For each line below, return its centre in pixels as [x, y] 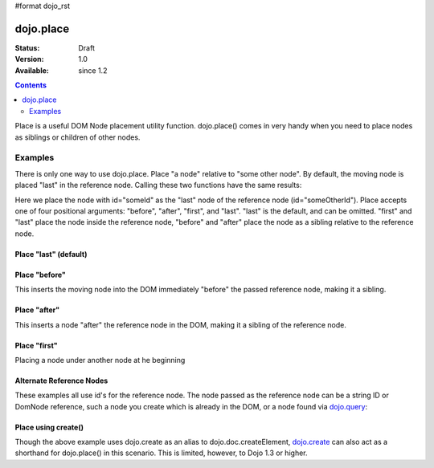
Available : [32, 70]
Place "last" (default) [51, 254]
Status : [27, 47]
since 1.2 [93, 70]
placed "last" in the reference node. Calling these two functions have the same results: [158, 185]
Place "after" [37, 310]
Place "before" [40, 275]
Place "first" [36, 345]
